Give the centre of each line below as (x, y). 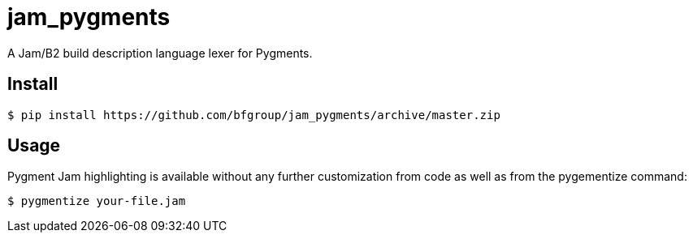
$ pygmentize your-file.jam (97, 201)
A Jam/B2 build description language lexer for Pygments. (160, 53)
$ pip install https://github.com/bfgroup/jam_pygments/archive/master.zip (254, 115)
